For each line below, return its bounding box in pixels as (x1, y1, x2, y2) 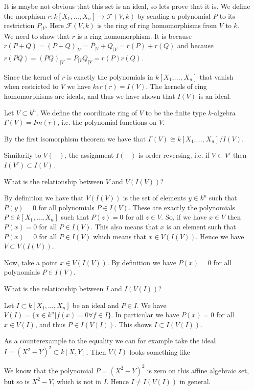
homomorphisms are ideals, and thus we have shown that (4, 91, 175, 101)
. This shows (115, 319, 152, 329)
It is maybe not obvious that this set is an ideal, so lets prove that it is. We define (4, 1, 250, 11)
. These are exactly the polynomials (128, 202, 235, 212)
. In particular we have (111, 309, 179, 320)
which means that (93, 231, 146, 241)
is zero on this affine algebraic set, (147, 365, 249, 375)
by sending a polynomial (138, 10, 211, 21)
